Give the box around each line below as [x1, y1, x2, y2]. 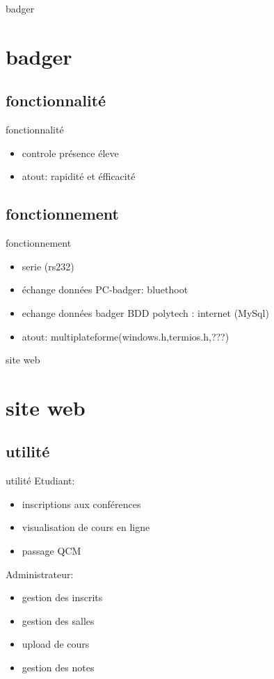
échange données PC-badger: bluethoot [22, 282, 188, 297]
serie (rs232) [22, 259, 74, 273]
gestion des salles [22, 613, 95, 628]
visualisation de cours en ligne [22, 520, 150, 534]
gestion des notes [22, 660, 95, 675]
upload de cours [22, 637, 90, 651]
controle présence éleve [22, 145, 119, 160]
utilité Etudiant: [6, 473, 75, 488]
